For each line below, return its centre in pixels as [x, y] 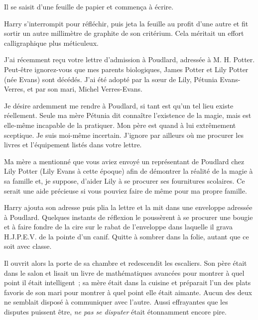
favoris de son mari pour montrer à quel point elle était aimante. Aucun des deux [128, 292]
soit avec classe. [28, 246]
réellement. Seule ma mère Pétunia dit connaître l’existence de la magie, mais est [128, 115]
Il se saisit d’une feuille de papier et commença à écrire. [89, 6]
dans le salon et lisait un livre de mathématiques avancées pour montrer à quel [124, 272]
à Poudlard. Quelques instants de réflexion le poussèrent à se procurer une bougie [129, 217]
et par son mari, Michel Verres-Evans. [85, 89]
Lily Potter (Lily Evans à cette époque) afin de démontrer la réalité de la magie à [129, 171]
